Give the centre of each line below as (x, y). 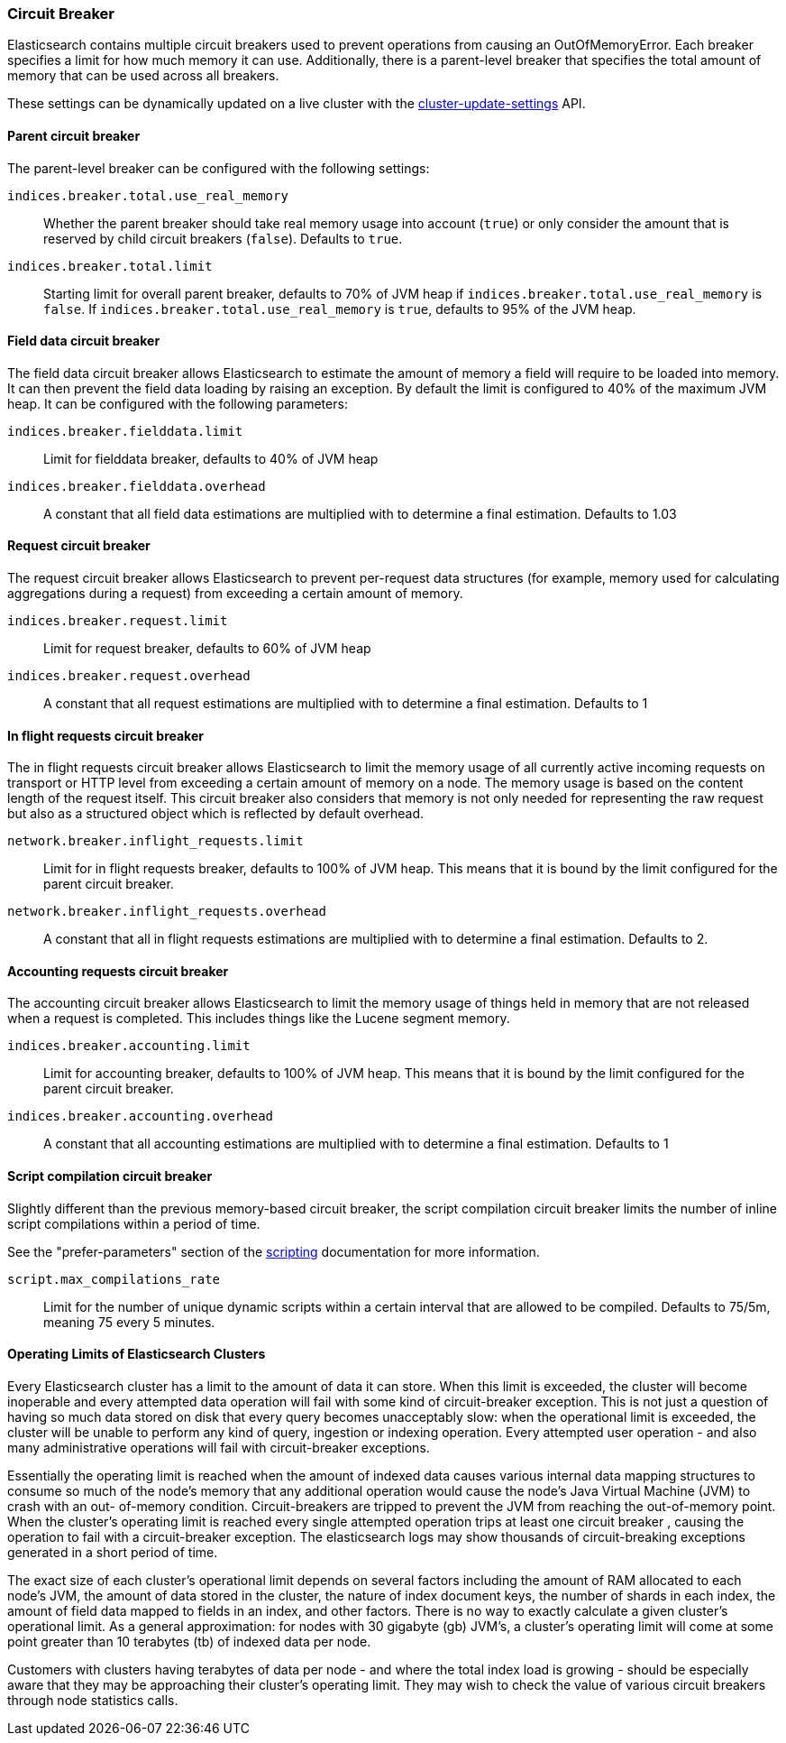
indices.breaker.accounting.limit (129, 1046)
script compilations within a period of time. (134, 1223)
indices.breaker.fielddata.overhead (137, 486)
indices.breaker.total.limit (110, 266)
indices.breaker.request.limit (118, 621)
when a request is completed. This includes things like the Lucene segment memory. (259, 1019)
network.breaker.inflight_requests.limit (155, 841)
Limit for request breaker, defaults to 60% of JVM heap (207, 649)
